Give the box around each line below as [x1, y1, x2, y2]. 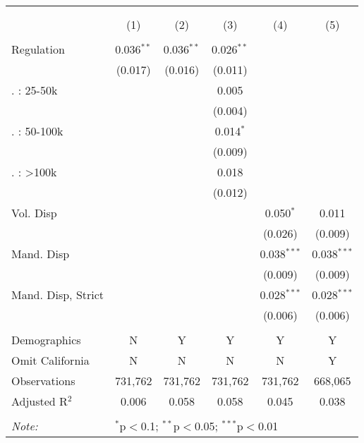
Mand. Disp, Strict [11, 286, 104, 303]
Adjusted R [11, 393, 68, 409]
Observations [11, 372, 75, 389]
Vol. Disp [11, 205, 57, 221]
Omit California [11, 352, 90, 368]
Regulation [11, 41, 65, 57]
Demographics [11, 332, 81, 348]
